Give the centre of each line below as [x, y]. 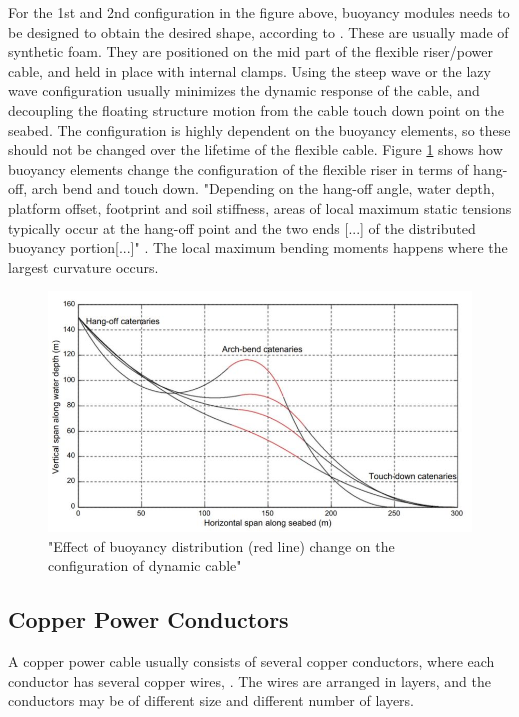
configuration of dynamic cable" [145, 565]
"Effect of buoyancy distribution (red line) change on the [221, 545]
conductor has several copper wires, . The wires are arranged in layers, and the [249, 680]
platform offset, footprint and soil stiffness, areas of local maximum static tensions [260, 207]
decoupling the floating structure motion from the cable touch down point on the [256, 109]
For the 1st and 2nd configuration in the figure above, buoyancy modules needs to [259, 12]
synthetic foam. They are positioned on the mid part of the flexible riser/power [250, 51]
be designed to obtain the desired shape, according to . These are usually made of [258, 31]
